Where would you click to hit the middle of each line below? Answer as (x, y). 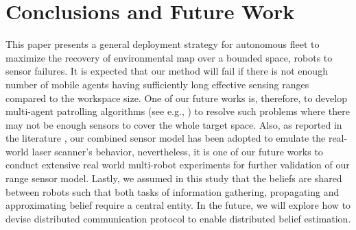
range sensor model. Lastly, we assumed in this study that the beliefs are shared (174, 178)
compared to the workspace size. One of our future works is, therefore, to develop (176, 98)
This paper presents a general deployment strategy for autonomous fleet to (163, 44)
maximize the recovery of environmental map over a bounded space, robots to (169, 57)
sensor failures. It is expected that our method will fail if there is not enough (167, 71)
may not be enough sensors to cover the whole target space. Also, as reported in (174, 124)
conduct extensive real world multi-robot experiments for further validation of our (178, 165)
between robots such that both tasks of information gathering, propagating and (173, 191)
